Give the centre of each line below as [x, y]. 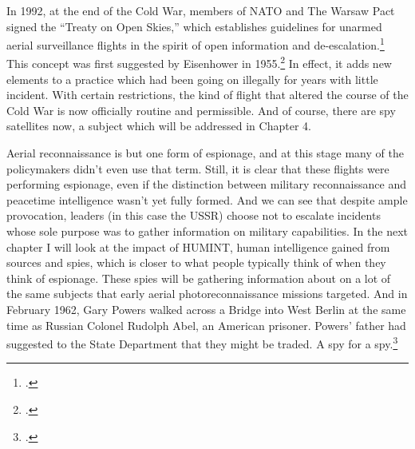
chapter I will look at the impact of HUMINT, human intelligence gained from [198, 246]
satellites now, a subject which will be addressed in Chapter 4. [159, 126]
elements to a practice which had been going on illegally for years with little [192, 79]
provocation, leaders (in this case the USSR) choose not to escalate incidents [194, 215]
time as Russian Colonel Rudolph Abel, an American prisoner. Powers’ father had [206, 325]
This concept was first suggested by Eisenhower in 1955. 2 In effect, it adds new [199, 62]
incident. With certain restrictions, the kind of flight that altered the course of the [207, 95]
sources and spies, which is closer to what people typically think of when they [196, 262]
